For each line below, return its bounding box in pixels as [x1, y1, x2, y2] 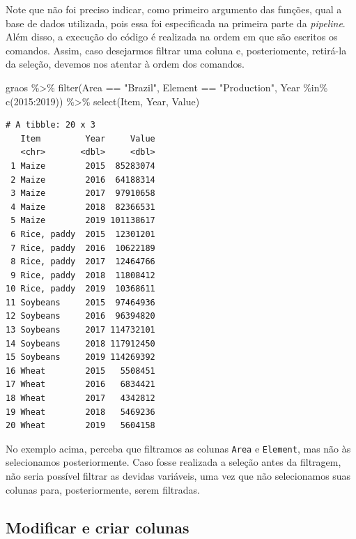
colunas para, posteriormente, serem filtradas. [6, 482, 200, 496]
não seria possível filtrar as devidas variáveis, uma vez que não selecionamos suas [6, 469, 351, 483]
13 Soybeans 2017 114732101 [6, 325, 155, 335]
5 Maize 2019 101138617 [10, 215, 155, 226]
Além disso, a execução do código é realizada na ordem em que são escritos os [6, 29, 338, 44]
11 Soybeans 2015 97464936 [6, 297, 155, 308]
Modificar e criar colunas [6, 516, 189, 538]
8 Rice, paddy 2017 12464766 [10, 257, 155, 267]
